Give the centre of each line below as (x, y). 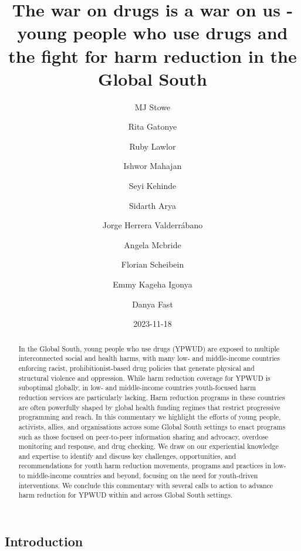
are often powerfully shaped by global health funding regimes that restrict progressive (149, 407)
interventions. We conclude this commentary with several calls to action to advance (146, 485)
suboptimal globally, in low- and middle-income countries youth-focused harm (137, 388)
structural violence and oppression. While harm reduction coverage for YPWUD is (144, 378)
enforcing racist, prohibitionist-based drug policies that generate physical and (136, 368)
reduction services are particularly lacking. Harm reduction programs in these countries (152, 397)
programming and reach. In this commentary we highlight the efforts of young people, (150, 417)
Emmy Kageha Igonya (153, 284)
